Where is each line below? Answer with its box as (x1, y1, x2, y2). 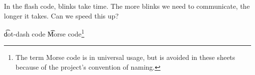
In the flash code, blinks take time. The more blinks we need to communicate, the (4, 1, 250, 11)
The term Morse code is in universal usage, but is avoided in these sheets (15, 52, 235, 62)
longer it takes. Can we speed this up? (4, 10, 119, 20)
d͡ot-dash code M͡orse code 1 (4, 27, 84, 38)
